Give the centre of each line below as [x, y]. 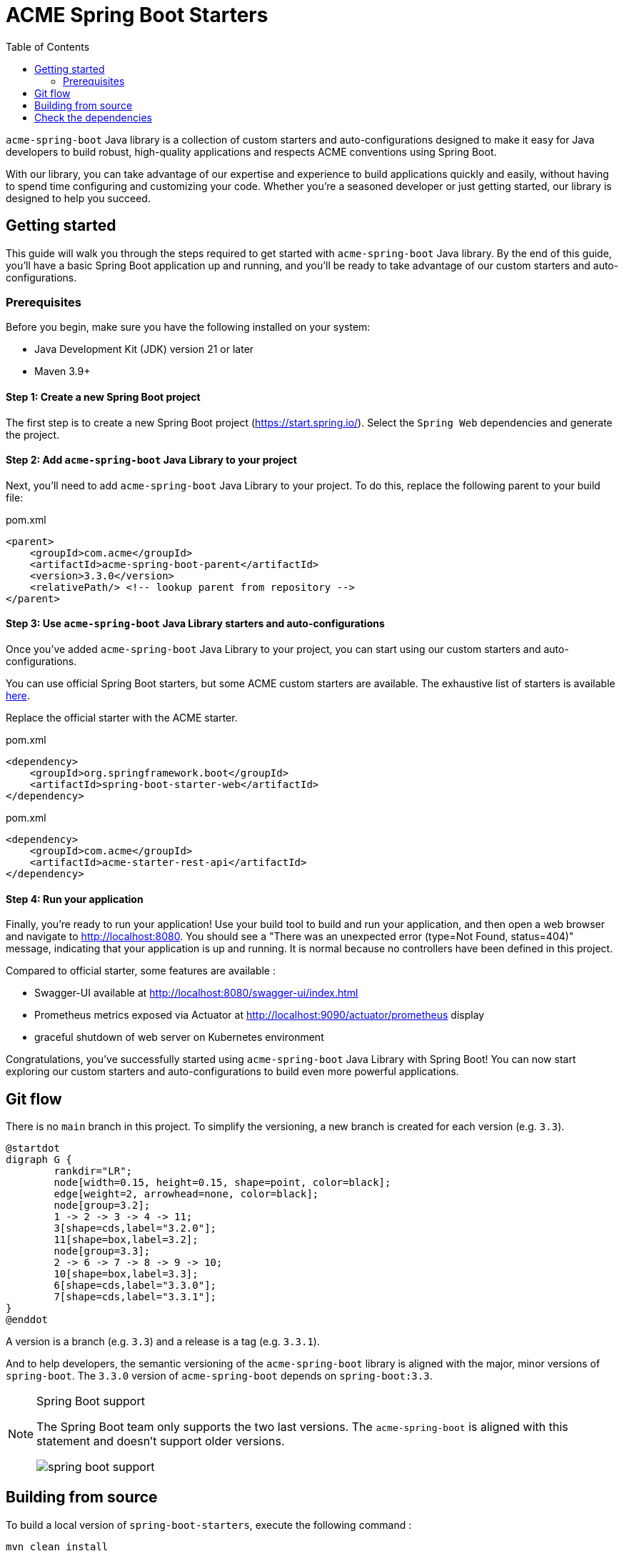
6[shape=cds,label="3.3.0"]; [135, 1286]
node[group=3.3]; [102, 1251]
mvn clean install [57, 1546]
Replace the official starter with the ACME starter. [122, 718]
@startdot [33, 1148]
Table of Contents [48, 46]
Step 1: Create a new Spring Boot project [103, 397]
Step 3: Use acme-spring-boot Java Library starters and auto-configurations [195, 624]
